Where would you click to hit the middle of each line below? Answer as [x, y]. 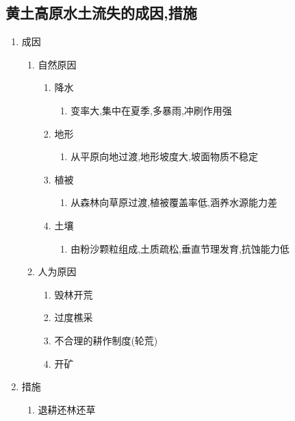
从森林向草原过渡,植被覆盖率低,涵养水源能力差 [174, 202]
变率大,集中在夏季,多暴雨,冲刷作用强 [151, 110]
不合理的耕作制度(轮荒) [106, 340]
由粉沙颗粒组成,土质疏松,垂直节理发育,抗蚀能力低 [180, 248]
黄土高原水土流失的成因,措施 [101, 13]
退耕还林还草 [67, 409]
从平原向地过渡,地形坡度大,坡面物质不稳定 [164, 156]
